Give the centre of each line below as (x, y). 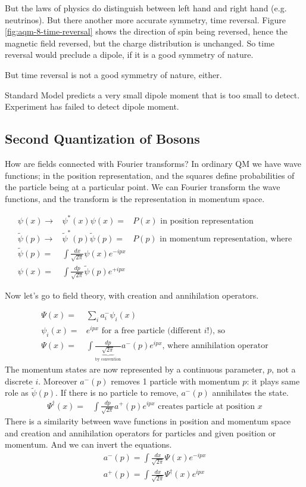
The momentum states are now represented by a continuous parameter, (135, 369)
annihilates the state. (250, 393)
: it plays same (273, 381)
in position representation (207, 221)
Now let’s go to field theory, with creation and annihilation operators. (132, 295)
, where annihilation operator (215, 346)
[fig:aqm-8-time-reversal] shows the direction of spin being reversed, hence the (146, 31)
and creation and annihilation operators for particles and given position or (140, 432)
